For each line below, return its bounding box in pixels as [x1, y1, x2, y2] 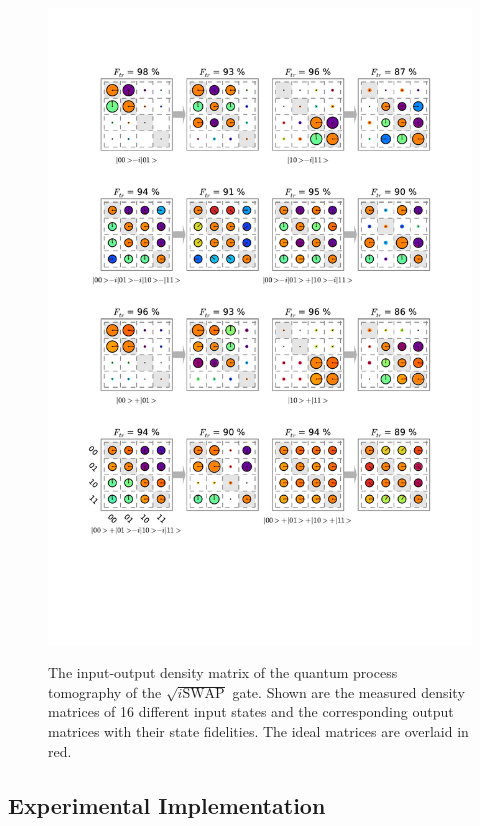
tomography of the [48, 681, 162, 702]
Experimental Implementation [8, 789, 326, 820]
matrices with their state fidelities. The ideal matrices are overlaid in [48, 720, 469, 741]
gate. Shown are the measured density [232, 681, 465, 702]
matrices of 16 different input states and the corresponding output [48, 701, 454, 722]
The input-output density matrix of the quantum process [48, 662, 398, 683]
